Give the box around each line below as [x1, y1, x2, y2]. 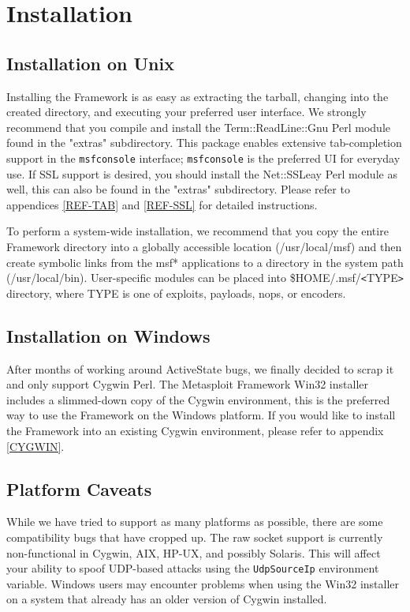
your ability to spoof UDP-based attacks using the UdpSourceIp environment [6, 560, 379, 576]
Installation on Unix [6, 51, 174, 75]
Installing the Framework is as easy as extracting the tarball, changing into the [6, 88, 389, 104]
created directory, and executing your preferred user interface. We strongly [6, 103, 367, 120]
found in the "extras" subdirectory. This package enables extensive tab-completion [6, 134, 402, 151]
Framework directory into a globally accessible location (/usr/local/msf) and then [6, 238, 402, 254]
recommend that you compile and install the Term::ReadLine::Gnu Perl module [6, 118, 391, 135]
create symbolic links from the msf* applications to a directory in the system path [6, 253, 404, 270]
